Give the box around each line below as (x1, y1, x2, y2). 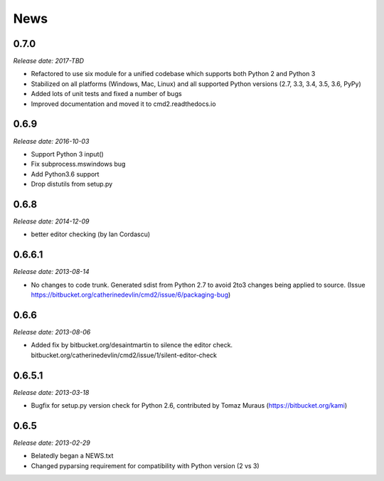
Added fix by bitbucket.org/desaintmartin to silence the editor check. (31, 341, 233, 349)
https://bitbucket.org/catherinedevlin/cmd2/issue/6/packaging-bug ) (31, 290, 231, 299)
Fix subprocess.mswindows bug (31, 160, 126, 169)
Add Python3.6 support (31, 169, 100, 178)
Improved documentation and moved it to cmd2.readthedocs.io (31, 100, 216, 108)
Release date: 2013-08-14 (13, 268, 90, 276)
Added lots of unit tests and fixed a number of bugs (31, 90, 182, 98)
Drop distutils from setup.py (31, 180, 113, 189)
